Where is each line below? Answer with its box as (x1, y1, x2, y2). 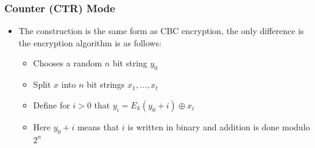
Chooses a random (33, 57, 102, 69)
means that (77, 120, 119, 133)
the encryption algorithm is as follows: (18, 36, 161, 49)
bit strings (87, 78, 125, 91)
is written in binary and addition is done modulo (127, 120, 310, 133)
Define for (33, 98, 70, 111)
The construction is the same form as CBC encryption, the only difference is (18, 24, 304, 37)
